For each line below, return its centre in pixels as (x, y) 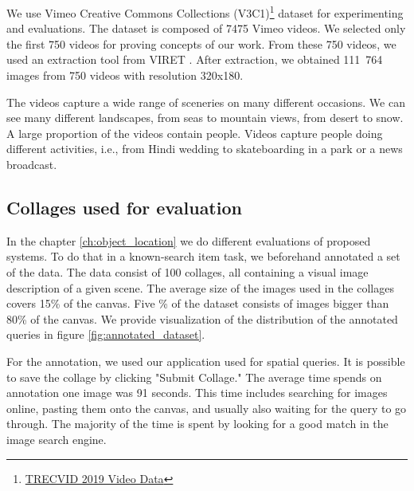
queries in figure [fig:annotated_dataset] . (106, 334)
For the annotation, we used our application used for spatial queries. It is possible (206, 361)
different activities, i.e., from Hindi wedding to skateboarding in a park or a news (205, 149)
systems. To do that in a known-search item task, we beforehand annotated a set (203, 256)
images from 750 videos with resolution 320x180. (125, 75)
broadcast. (32, 164)
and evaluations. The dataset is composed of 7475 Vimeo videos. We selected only (206, 28)
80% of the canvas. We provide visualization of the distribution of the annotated (202, 318)
